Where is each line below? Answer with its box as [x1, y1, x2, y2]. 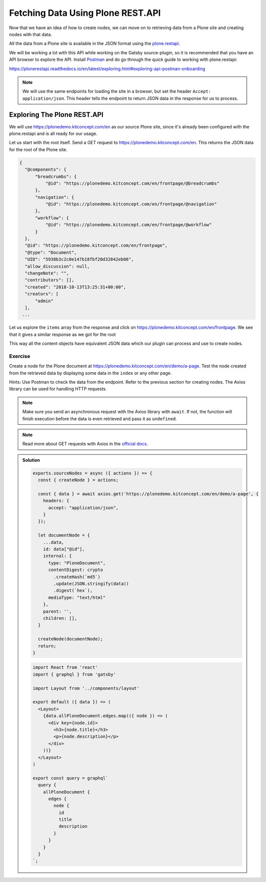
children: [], [43, 615, 77, 621]
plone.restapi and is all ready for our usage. [9, 130, 98, 136]
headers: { [43, 498, 69, 504]
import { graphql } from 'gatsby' [33, 672, 116, 677]
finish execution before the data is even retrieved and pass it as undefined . [22, 415, 177, 422]
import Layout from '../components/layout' [33, 685, 140, 691]
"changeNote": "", [25, 270, 69, 276]
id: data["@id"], [43, 546, 85, 552]
